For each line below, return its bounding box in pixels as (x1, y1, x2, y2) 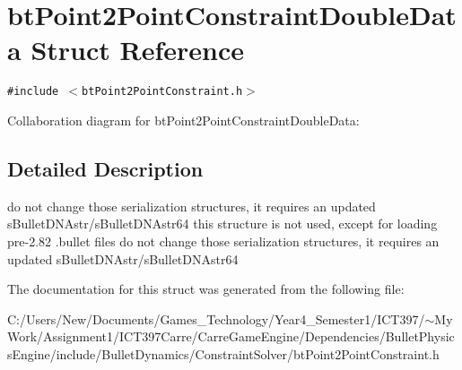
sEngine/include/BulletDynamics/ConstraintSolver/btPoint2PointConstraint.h (7, 344, 440, 363)
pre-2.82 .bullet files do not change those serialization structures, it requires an (7, 231, 440, 250)
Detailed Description (7, 154, 204, 182)
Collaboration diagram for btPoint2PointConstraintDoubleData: (7, 110, 360, 129)
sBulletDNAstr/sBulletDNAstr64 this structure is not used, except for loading (7, 214, 438, 233)
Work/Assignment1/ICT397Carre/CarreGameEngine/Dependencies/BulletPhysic (7, 327, 455, 346)
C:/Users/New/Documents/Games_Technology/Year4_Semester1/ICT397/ (7, 309, 425, 328)
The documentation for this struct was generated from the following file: (7, 280, 405, 298)
